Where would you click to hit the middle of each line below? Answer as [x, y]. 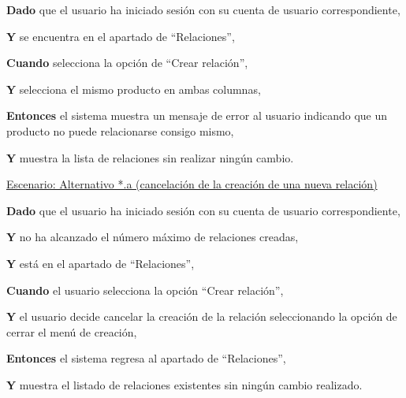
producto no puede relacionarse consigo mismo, [120, 130]
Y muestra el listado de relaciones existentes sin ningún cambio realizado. [184, 384]
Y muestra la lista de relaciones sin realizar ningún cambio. [150, 157]
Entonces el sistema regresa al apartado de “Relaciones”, [146, 358]
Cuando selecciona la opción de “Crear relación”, [127, 63]
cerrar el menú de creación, [72, 331]
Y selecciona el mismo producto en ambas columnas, [134, 89]
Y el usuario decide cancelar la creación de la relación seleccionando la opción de [202, 316]
